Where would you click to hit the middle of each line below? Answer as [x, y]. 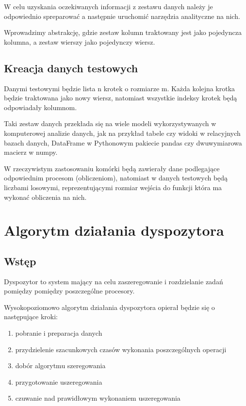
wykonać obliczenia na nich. [45, 197]
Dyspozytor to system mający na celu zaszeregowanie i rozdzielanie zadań [114, 281]
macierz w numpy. [31, 152]
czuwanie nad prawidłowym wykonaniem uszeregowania [98, 398]
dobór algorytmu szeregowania [60, 365]
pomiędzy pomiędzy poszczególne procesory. [69, 291]
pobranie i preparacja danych [59, 333]
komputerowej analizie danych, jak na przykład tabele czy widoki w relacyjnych [122, 133]
